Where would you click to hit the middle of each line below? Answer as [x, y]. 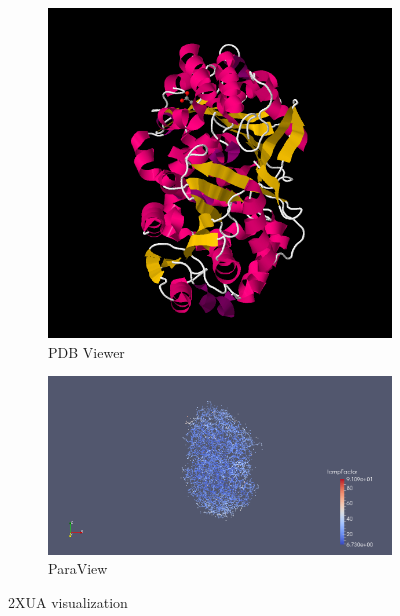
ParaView [78, 568]
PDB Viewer [86, 351]
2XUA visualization [68, 601]
